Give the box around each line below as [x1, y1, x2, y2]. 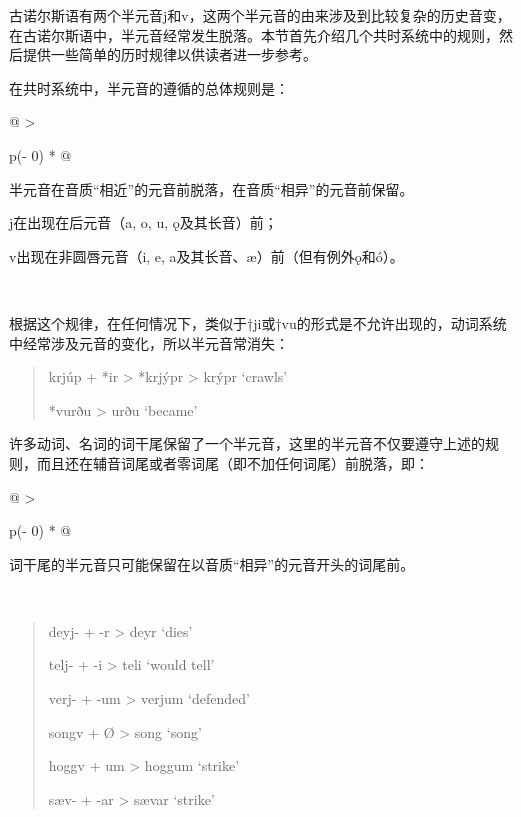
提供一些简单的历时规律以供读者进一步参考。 [22, 44, 317, 65]
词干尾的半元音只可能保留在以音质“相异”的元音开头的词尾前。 [9, 553, 415, 574]
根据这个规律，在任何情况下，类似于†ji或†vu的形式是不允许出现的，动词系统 [9, 312, 507, 333]
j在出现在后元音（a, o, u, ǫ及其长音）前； [9, 212, 278, 233]
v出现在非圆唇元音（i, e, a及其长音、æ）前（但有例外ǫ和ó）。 [9, 245, 404, 266]
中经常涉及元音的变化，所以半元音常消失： [9, 332, 289, 353]
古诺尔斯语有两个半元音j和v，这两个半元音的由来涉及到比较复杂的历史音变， [9, 5, 511, 25]
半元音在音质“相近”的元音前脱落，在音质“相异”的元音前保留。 [9, 178, 414, 199]
